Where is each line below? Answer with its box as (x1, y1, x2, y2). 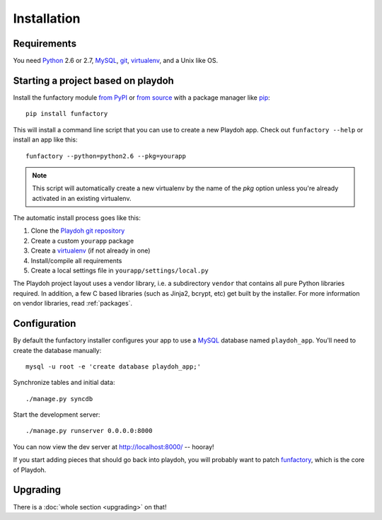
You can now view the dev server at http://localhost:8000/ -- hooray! (13, 442, 215, 451)
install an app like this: (13, 135, 78, 144)
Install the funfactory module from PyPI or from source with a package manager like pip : (13, 93, 270, 102)
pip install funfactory (25, 110, 108, 118)
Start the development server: (13, 410, 100, 419)
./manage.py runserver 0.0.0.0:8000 (25, 427, 153, 435)
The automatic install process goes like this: (13, 214, 141, 222)
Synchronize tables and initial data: (13, 379, 115, 387)
